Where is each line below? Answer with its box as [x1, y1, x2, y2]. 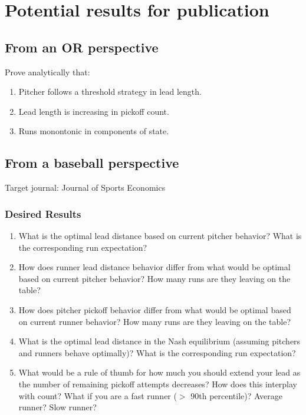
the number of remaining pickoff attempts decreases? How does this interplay [18, 377, 298, 390]
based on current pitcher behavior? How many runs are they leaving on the [18, 272, 291, 284]
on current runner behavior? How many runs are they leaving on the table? [18, 315, 291, 327]
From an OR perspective [5, 38, 159, 56]
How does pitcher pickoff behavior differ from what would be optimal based [18, 303, 291, 316]
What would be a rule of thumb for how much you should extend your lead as [18, 366, 301, 379]
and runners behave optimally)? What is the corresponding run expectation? [18, 346, 296, 358]
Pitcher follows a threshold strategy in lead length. [18, 85, 202, 98]
